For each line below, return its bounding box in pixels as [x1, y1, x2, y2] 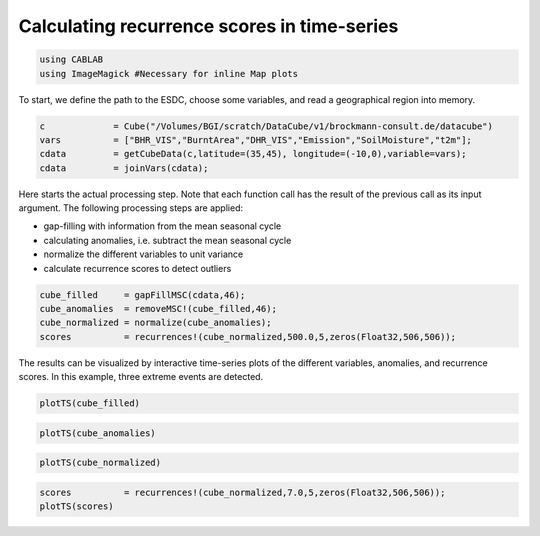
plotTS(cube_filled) [39, 398, 140, 409]
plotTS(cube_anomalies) [39, 427, 157, 439]
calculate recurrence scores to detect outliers [43, 262, 232, 274]
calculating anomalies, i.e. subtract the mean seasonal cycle [43, 234, 292, 246]
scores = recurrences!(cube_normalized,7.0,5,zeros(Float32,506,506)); [39, 486, 446, 498]
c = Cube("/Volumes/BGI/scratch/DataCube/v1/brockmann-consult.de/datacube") [39, 120, 494, 132]
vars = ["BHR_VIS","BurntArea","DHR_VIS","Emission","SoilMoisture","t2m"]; [39, 134, 472, 145]
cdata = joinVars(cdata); [39, 162, 209, 174]
